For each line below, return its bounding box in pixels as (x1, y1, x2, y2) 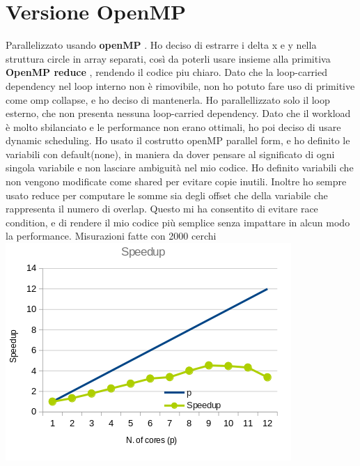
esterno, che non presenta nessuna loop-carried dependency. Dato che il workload (6, 106, 351, 121)
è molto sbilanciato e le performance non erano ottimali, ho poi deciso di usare (6, 119, 341, 134)
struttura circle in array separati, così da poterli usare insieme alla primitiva (6, 51, 331, 65)
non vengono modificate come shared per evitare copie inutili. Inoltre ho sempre (6, 174, 347, 189)
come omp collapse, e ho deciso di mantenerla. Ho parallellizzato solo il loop (6, 92, 330, 107)
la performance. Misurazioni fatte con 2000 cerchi (6, 228, 217, 243)
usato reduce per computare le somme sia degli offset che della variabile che (6, 187, 328, 202)
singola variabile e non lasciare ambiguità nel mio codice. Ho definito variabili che (6, 160, 354, 175)
